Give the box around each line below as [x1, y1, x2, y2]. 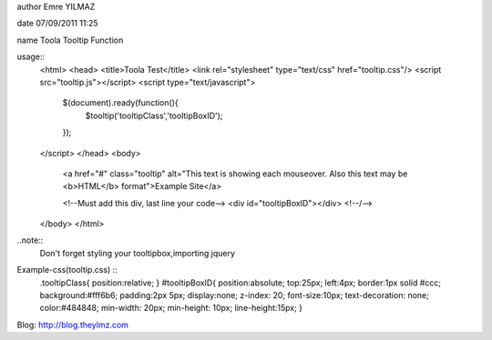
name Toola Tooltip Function [16, 35, 124, 45]
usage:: [16, 51, 46, 63]
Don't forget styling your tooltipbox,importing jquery [39, 247, 236, 258]
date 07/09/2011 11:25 [16, 18, 99, 29]
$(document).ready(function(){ [62, 97, 179, 108]
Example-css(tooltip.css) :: [16, 265, 118, 275]
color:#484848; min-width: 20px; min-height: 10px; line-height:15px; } [39, 303, 303, 314]
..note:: [16, 235, 44, 245]
